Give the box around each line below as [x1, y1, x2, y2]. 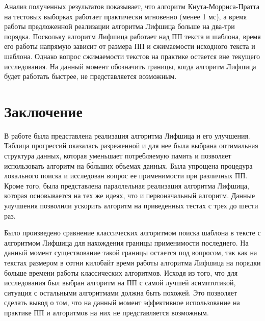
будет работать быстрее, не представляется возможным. [4, 71, 177, 82]
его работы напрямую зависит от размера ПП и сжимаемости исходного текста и [4, 41, 255, 51]
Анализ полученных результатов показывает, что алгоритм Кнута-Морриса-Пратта [4, 1, 260, 11]
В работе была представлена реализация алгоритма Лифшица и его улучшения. [4, 130, 250, 141]
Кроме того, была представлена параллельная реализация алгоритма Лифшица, [4, 180, 249, 191]
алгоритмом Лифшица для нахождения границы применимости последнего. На [4, 237, 249, 248]
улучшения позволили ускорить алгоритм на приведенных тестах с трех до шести [4, 200, 258, 211]
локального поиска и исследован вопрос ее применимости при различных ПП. [4, 170, 248, 181]
